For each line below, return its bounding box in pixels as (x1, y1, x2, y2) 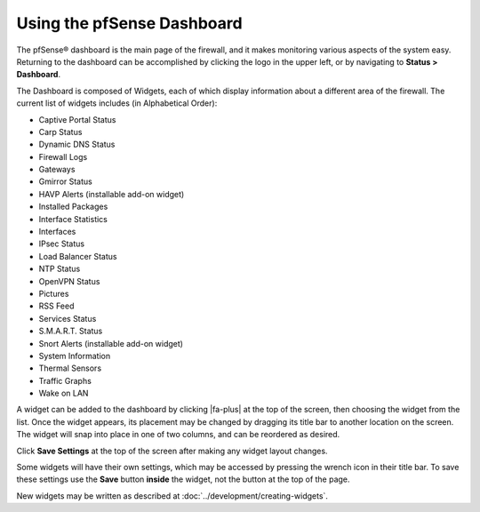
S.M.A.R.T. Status (38, 325, 103, 337)
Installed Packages (38, 201, 108, 212)
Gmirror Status (38, 176, 92, 187)
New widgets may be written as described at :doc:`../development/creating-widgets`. (16, 490, 329, 501)
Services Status (38, 313, 97, 324)
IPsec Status (38, 238, 84, 249)
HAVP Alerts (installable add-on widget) (38, 188, 185, 199)
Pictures (38, 288, 69, 299)
